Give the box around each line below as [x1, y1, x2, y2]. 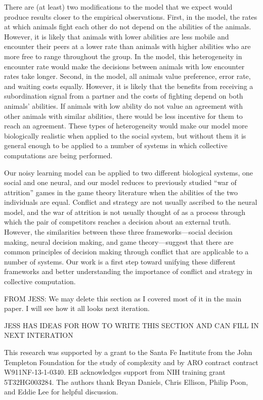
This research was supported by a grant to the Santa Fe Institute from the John [4, 347, 252, 357]
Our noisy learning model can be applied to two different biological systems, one [4, 167, 253, 177]
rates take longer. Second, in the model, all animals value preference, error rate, [4, 71, 251, 81]
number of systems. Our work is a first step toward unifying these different [4, 256, 236, 266]
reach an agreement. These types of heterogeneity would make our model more [4, 120, 248, 131]
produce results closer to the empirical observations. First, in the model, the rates [4, 11, 257, 22]
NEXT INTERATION [4, 330, 73, 340]
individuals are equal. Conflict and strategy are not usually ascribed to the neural [4, 197, 257, 207]
